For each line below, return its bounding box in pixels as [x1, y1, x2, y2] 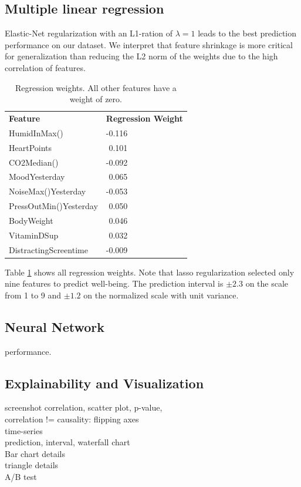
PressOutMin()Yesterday [9, 200, 98, 212]
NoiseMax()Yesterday [9, 185, 86, 197]
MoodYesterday [9, 170, 65, 183]
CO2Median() [9, 156, 59, 168]
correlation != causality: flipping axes [5, 413, 139, 425]
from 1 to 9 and [5, 288, 62, 301]
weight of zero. [69, 93, 122, 105]
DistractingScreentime [9, 243, 88, 256]
